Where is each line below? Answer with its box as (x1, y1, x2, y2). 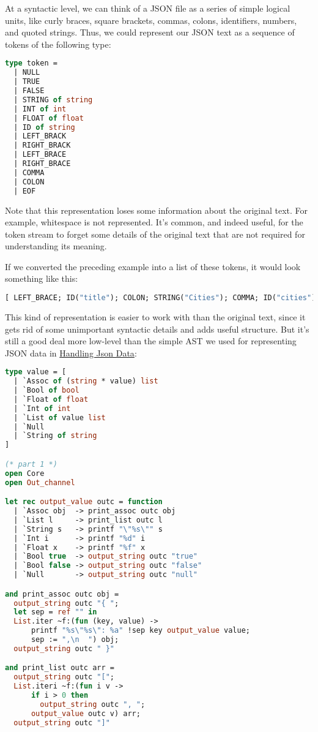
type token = (5, 59, 57, 68)
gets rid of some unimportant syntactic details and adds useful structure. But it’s (5, 322, 309, 335)
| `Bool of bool (13, 386, 79, 395)
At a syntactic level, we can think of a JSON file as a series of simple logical (5, 2, 290, 14)
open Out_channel (5, 478, 75, 487)
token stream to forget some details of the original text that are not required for (5, 227, 305, 240)
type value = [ (5, 368, 67, 377)
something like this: (5, 272, 78, 285)
